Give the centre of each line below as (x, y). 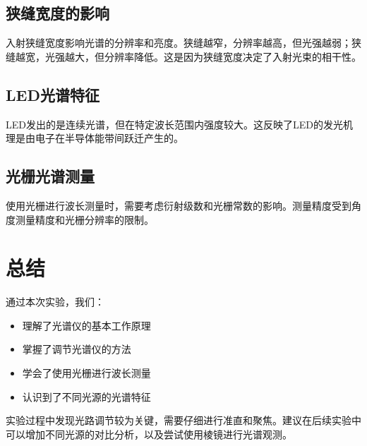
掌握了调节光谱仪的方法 (77, 349)
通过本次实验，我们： (55, 302)
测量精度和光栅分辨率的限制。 (84, 219)
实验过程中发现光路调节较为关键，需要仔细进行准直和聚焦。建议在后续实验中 (183, 420)
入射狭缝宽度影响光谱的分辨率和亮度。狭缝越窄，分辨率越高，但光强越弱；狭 (183, 43)
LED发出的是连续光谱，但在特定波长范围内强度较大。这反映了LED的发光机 (179, 124)
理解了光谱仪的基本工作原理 (86, 325)
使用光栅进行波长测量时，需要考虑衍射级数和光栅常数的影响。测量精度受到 (179, 205)
